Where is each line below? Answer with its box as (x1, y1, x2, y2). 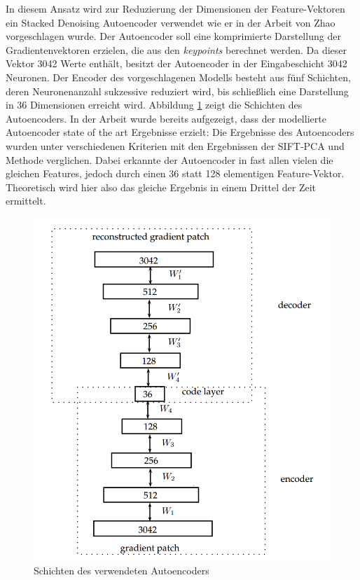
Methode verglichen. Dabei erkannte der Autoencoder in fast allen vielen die (6, 152, 333, 167)
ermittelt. (6, 193, 46, 208)
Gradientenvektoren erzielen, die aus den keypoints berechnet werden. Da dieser (6, 42, 347, 57)
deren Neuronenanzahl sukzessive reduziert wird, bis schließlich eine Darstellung (6, 83, 349, 98)
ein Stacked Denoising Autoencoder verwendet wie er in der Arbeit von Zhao (6, 15, 335, 29)
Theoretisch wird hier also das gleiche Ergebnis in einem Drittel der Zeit (6, 179, 317, 194)
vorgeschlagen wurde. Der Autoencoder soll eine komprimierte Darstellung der (6, 29, 341, 43)
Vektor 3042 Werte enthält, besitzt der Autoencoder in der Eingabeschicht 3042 (6, 56, 347, 71)
